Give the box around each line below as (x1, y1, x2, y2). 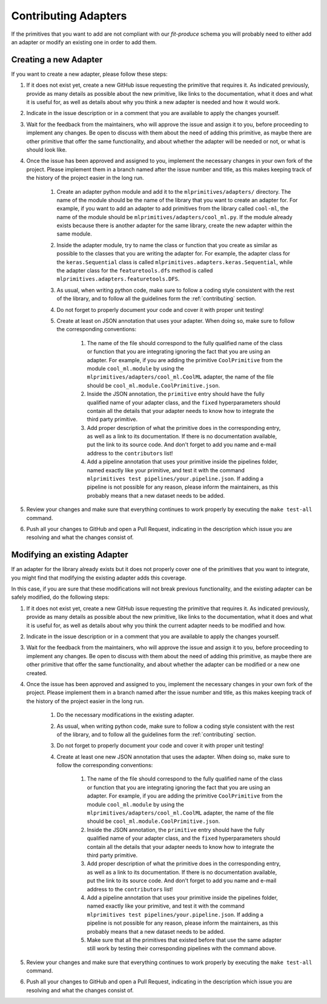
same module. (56, 230, 92, 237)
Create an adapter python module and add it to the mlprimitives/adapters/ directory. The (56, 188, 291, 195)
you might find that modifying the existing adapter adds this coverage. (11, 574, 187, 581)
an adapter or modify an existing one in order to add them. (11, 38, 157, 45)
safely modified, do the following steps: (11, 593, 110, 601)
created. (26, 669, 48, 676)
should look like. (26, 146, 67, 153)
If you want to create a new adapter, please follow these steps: (11, 70, 168, 78)
